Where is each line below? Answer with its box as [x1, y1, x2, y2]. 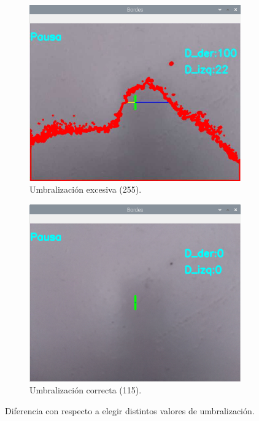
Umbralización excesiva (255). [29, 183, 142, 196]
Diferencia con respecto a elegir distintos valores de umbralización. [5, 404, 255, 417]
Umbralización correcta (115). [29, 384, 142, 396]
